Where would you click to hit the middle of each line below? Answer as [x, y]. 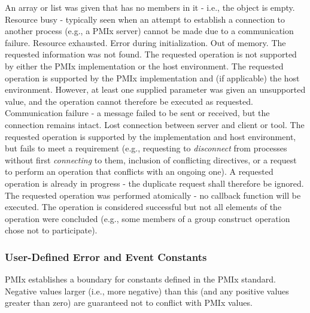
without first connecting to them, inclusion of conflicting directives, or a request [151, 159]
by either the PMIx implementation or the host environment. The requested [144, 66]
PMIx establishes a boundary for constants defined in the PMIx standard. [140, 279]
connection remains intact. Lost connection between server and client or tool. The [155, 124]
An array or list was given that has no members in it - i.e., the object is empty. [150, 7]
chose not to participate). [51, 230]
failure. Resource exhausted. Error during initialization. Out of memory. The [145, 42]
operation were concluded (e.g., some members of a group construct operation [148, 218]
